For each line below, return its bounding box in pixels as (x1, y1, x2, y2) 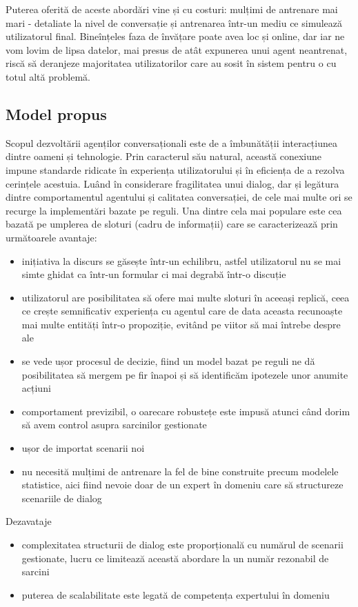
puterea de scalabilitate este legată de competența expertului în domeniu (21, 587, 330, 601)
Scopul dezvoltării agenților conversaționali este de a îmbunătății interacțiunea (6, 135, 337, 150)
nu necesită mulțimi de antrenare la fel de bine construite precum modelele (21, 464, 339, 478)
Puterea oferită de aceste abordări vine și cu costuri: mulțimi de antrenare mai (6, 2, 338, 16)
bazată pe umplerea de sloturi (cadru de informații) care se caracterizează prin (6, 217, 338, 231)
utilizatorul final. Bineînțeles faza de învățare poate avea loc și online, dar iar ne (6, 29, 345, 43)
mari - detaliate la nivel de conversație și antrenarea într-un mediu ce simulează (6, 15, 343, 30)
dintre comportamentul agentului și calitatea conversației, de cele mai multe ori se (6, 190, 352, 204)
